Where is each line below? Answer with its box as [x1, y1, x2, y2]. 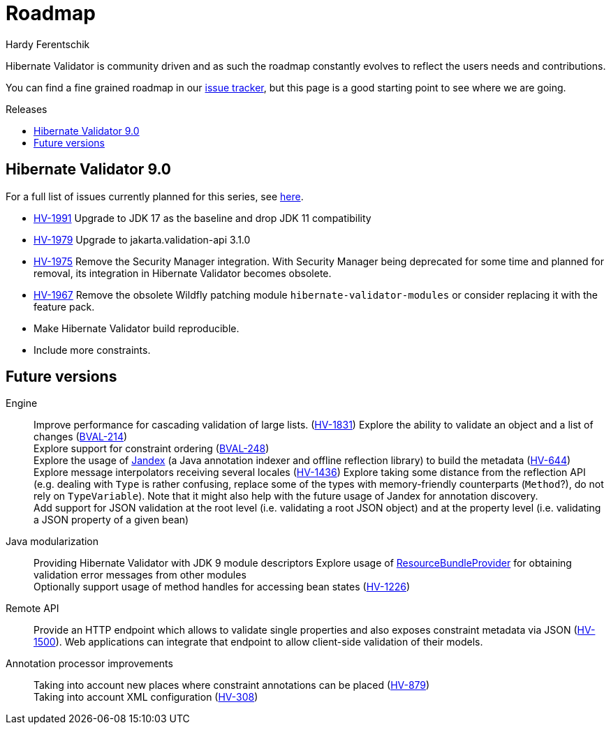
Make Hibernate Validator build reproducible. [34, 322, 240, 334]
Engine [6, 397, 38, 410]
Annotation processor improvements [6, 657, 173, 670]
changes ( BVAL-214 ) [34, 431, 128, 443]
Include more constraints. [34, 343, 151, 356]
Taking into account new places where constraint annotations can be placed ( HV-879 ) [34, 679, 430, 692]
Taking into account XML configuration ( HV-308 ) [34, 691, 258, 703]
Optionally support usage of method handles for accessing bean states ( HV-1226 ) [34, 581, 411, 593]
